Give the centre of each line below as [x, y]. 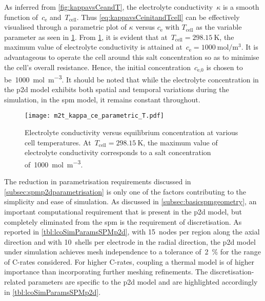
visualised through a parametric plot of [66, 27]
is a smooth [241, 7]
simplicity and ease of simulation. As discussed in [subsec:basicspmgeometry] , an [130, 201]
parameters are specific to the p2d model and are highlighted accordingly [143, 282]
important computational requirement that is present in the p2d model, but [123, 211]
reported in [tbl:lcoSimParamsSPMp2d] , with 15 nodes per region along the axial [132, 232]
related [15, 282]
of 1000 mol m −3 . [54, 163]
